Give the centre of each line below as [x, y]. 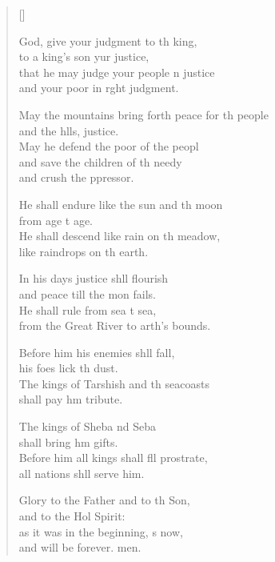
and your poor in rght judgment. [99, 88]
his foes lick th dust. [68, 368]
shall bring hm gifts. [68, 442]
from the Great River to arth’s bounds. [115, 325]
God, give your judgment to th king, [108, 40]
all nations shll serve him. [82, 473]
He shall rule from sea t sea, [88, 309]
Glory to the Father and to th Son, [104, 500]
